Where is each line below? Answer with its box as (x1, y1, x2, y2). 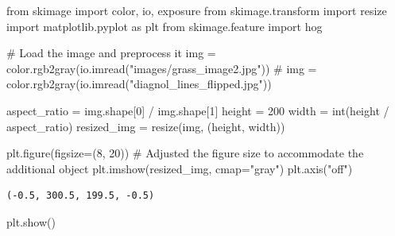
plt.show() (6, 213, 56, 230)
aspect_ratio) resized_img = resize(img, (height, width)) (6, 118, 285, 134)
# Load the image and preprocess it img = (6, 44, 216, 61)
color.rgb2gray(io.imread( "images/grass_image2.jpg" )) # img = (6, 60, 317, 76)
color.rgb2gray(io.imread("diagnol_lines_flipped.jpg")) (6, 75, 272, 92)
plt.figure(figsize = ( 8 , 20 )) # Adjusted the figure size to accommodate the (6, 145, 364, 161)
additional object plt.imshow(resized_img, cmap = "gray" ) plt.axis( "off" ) (6, 160, 353, 176)
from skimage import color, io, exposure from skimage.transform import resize (6, 2, 387, 18)
